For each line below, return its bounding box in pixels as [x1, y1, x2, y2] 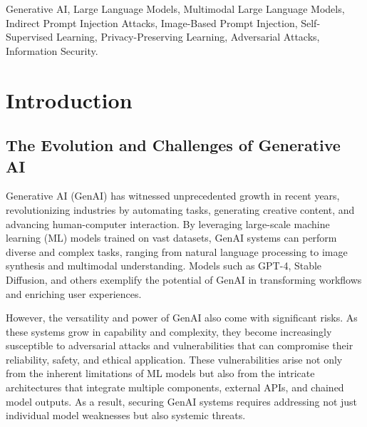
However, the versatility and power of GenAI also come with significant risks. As [6, 310, 358, 325]
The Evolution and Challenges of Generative [6, 134, 341, 156]
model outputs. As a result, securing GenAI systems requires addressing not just [6, 393, 358, 408]
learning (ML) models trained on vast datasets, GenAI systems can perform [6, 230, 337, 245]
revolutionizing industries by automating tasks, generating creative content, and [6, 202, 355, 217]
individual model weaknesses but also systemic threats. [6, 408, 246, 423]
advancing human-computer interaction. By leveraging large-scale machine [6, 216, 330, 231]
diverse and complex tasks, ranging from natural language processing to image [6, 244, 348, 259]
